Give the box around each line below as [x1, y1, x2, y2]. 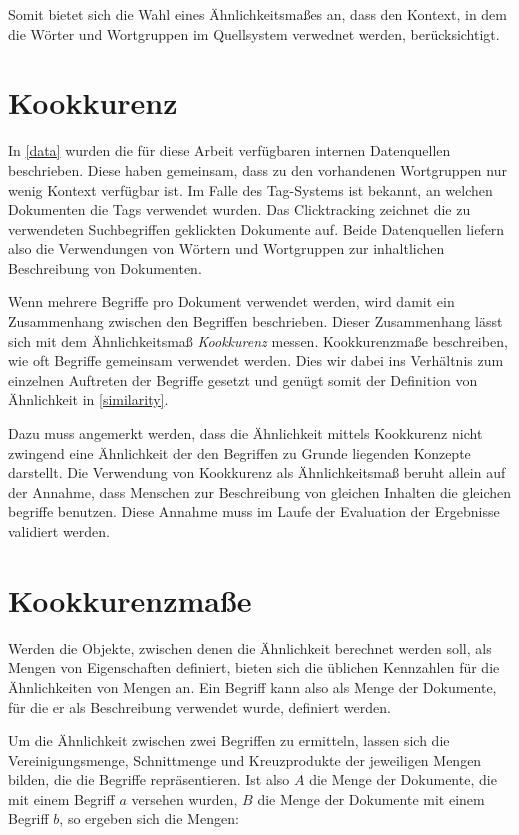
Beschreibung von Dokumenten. [8, 257, 202, 278]
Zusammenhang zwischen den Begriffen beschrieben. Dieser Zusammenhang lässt [8, 311, 503, 332]
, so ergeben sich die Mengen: [59, 808, 239, 829]
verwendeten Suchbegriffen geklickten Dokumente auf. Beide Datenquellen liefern [8, 218, 505, 239]
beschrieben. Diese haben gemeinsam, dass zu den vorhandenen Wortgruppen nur [8, 159, 507, 180]
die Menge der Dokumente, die [309, 769, 497, 790]
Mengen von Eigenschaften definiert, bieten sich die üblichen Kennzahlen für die [8, 657, 500, 678]
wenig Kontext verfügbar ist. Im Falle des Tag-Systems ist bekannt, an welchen [8, 179, 493, 200]
